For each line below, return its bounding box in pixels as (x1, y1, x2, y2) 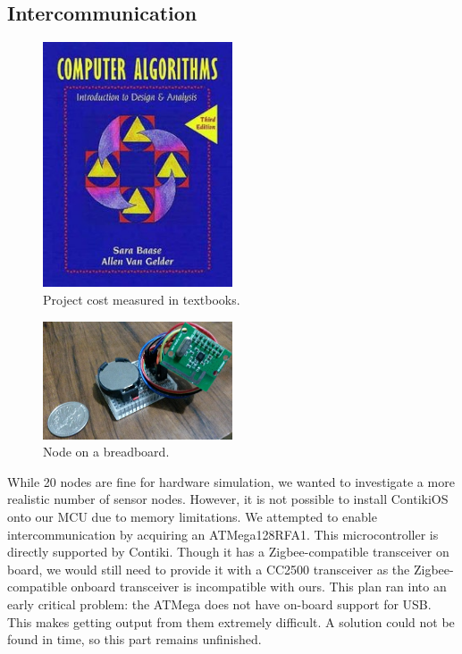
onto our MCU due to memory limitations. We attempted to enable (7, 507, 377, 525)
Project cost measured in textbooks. (43, 289, 240, 308)
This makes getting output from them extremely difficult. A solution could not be (7, 612, 455, 631)
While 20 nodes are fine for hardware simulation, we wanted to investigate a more (7, 472, 455, 490)
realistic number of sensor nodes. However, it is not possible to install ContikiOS (7, 490, 449, 508)
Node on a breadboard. (43, 442, 170, 461)
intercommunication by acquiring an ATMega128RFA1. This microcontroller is (7, 524, 439, 543)
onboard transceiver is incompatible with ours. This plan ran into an (71, 577, 447, 596)
